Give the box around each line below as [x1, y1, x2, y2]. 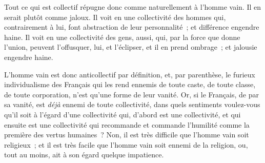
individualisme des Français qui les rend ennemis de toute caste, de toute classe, [4, 79, 256, 90]
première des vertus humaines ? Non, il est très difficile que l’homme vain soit [4, 129, 249, 140]
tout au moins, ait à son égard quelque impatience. [4, 149, 164, 160]
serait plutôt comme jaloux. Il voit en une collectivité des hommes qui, [4, 11, 226, 22]
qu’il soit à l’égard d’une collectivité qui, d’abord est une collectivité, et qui [4, 109, 241, 119]
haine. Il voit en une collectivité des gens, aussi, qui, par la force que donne [4, 31, 240, 42]
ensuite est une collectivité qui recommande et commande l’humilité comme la [4, 119, 250, 130]
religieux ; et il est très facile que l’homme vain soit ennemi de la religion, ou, [4, 139, 248, 150]
